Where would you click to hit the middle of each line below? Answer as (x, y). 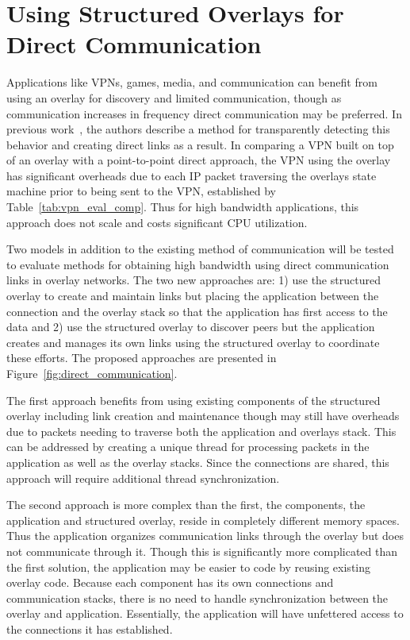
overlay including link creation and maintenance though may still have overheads (203, 416)
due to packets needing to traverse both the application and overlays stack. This (201, 431)
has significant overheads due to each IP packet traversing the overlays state (192, 175)
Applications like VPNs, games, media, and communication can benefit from (192, 82)
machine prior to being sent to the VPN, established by (142, 191)
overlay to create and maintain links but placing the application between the (193, 296)
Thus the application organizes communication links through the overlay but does (205, 536)
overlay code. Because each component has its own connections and (170, 582)
